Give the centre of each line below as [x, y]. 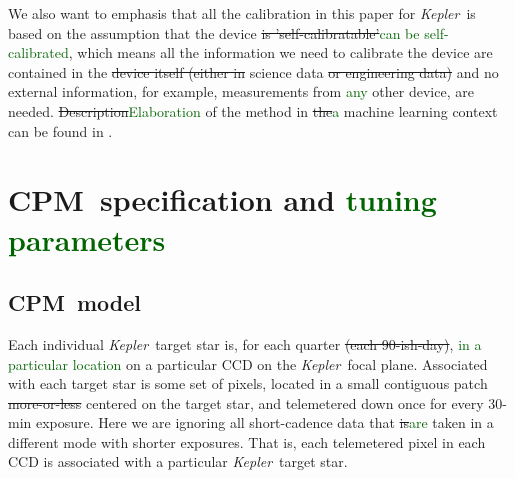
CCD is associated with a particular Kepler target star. [178, 461]
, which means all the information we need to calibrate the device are [280, 52]
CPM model [75, 302]
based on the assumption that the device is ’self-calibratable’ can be [214, 32]
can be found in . [60, 130]
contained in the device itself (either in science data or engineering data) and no [253, 71]
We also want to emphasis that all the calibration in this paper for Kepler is [242, 13]
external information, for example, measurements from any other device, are [241, 91]
